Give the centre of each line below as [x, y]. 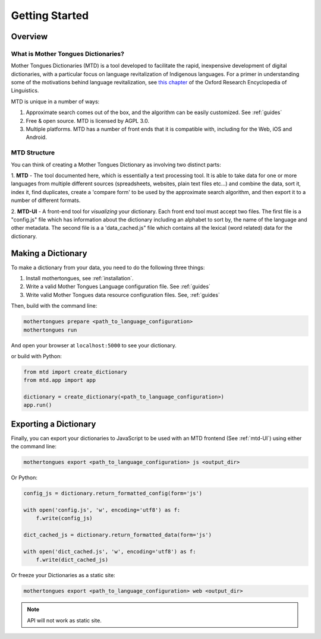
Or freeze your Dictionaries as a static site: [63, 575]
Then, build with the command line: [54, 306]
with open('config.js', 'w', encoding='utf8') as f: [102, 510]
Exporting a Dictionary [53, 424]
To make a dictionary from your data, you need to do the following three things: [108, 267]
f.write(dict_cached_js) [72, 560]
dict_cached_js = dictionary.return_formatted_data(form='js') [118, 535]
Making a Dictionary [49, 253]
